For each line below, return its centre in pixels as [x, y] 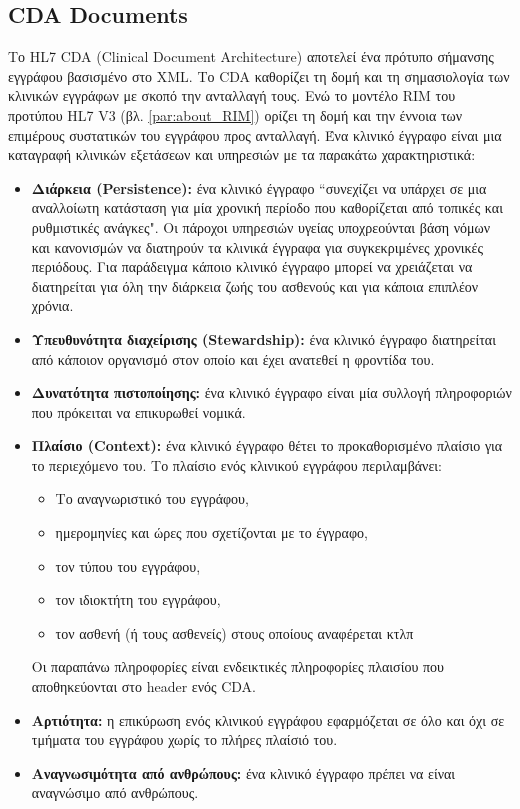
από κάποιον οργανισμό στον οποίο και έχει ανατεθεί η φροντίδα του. [233, 358]
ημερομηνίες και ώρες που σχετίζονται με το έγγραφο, [211, 532]
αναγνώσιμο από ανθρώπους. [115, 792]
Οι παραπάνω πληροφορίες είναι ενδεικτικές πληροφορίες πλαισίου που [238, 666]
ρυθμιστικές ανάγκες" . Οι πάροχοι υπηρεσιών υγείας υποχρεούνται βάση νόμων [261, 226]
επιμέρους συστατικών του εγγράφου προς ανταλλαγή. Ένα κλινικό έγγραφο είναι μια [255, 134]
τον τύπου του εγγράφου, [128, 565]
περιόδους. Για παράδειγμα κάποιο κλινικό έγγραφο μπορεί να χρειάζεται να [252, 266]
